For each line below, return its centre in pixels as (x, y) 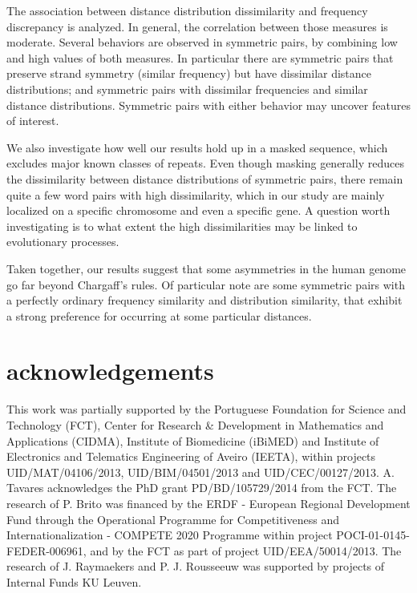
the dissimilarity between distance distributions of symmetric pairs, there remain (205, 178)
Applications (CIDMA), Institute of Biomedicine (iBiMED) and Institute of (193, 440)
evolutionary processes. (63, 242)
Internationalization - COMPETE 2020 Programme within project (170, 535)
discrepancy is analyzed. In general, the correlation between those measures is (197, 26)
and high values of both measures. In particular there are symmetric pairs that (200, 57)
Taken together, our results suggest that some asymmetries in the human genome (206, 268)
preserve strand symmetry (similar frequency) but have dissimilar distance (189, 73)
